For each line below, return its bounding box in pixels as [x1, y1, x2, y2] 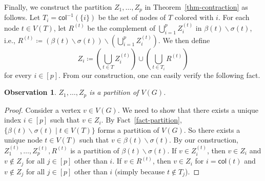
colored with [174, 12, 214, 23]
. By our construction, [169, 134, 238, 145]
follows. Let [4, 12, 40, 23]
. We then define [158, 34, 210, 45]
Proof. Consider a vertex [4, 104, 81, 115]
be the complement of [87, 22, 155, 33]
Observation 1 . [4, 87, 56, 97]
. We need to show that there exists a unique [117, 104, 259, 115]
